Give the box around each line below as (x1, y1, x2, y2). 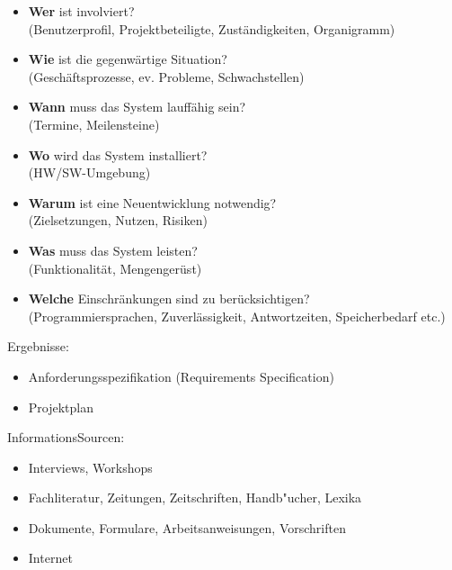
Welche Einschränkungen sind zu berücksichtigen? (28, 289, 310, 308)
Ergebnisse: (7, 337, 69, 356)
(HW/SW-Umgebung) (28, 163, 151, 182)
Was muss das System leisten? (28, 240, 198, 259)
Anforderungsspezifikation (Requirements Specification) (28, 366, 334, 385)
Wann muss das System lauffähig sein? (28, 97, 246, 116)
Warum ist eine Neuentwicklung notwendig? (28, 193, 277, 212)
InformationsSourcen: (7, 428, 125, 447)
